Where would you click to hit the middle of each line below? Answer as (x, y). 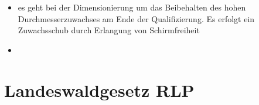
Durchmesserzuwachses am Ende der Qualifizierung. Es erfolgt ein (136, 18)
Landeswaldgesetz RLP (99, 90)
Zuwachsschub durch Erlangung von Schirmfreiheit (109, 30)
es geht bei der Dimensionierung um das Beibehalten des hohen (132, 7)
